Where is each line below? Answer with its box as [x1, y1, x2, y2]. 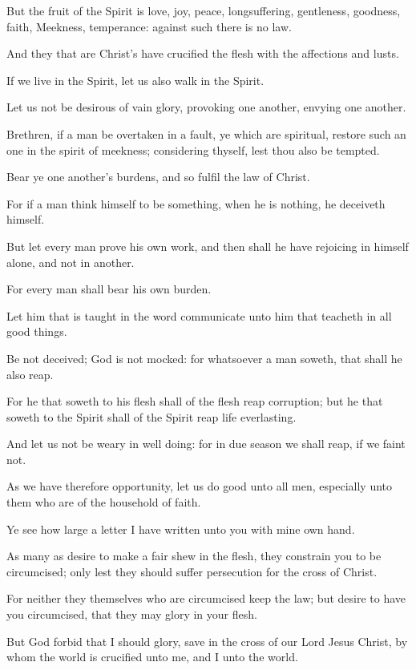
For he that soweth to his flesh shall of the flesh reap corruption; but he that [6, 393, 383, 410]
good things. [6, 323, 67, 340]
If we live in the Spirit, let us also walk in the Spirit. [6, 71, 265, 88]
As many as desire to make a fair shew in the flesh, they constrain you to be [6, 547, 382, 564]
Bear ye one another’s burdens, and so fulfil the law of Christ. [6, 168, 310, 185]
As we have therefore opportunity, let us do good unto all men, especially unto [6, 478, 393, 494]
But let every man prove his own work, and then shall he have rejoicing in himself [6, 237, 409, 254]
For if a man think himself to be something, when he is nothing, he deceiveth [6, 195, 386, 212]
